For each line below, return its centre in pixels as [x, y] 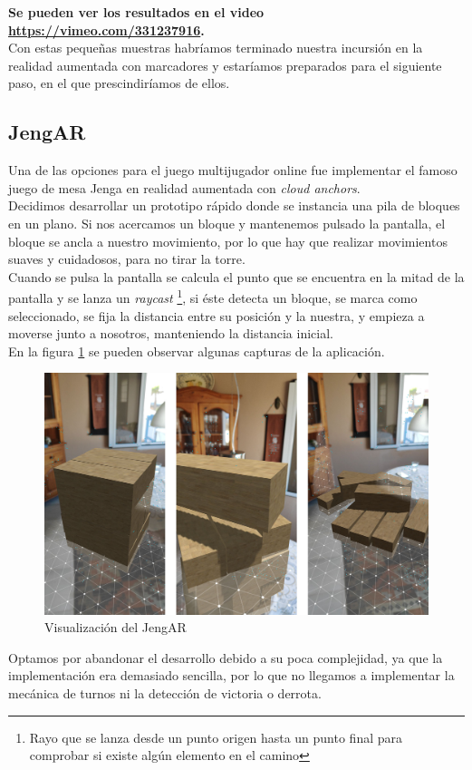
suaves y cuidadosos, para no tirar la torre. [127, 259]
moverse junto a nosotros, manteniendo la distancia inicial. [171, 333]
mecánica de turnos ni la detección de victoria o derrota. [165, 692]
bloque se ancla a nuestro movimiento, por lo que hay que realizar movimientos [228, 241]
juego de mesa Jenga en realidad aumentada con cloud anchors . [184, 187]
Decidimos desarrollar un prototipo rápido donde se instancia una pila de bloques [234, 205]
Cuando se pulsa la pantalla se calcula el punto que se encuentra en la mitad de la [236, 276]
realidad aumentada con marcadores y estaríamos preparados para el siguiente [225, 65]
